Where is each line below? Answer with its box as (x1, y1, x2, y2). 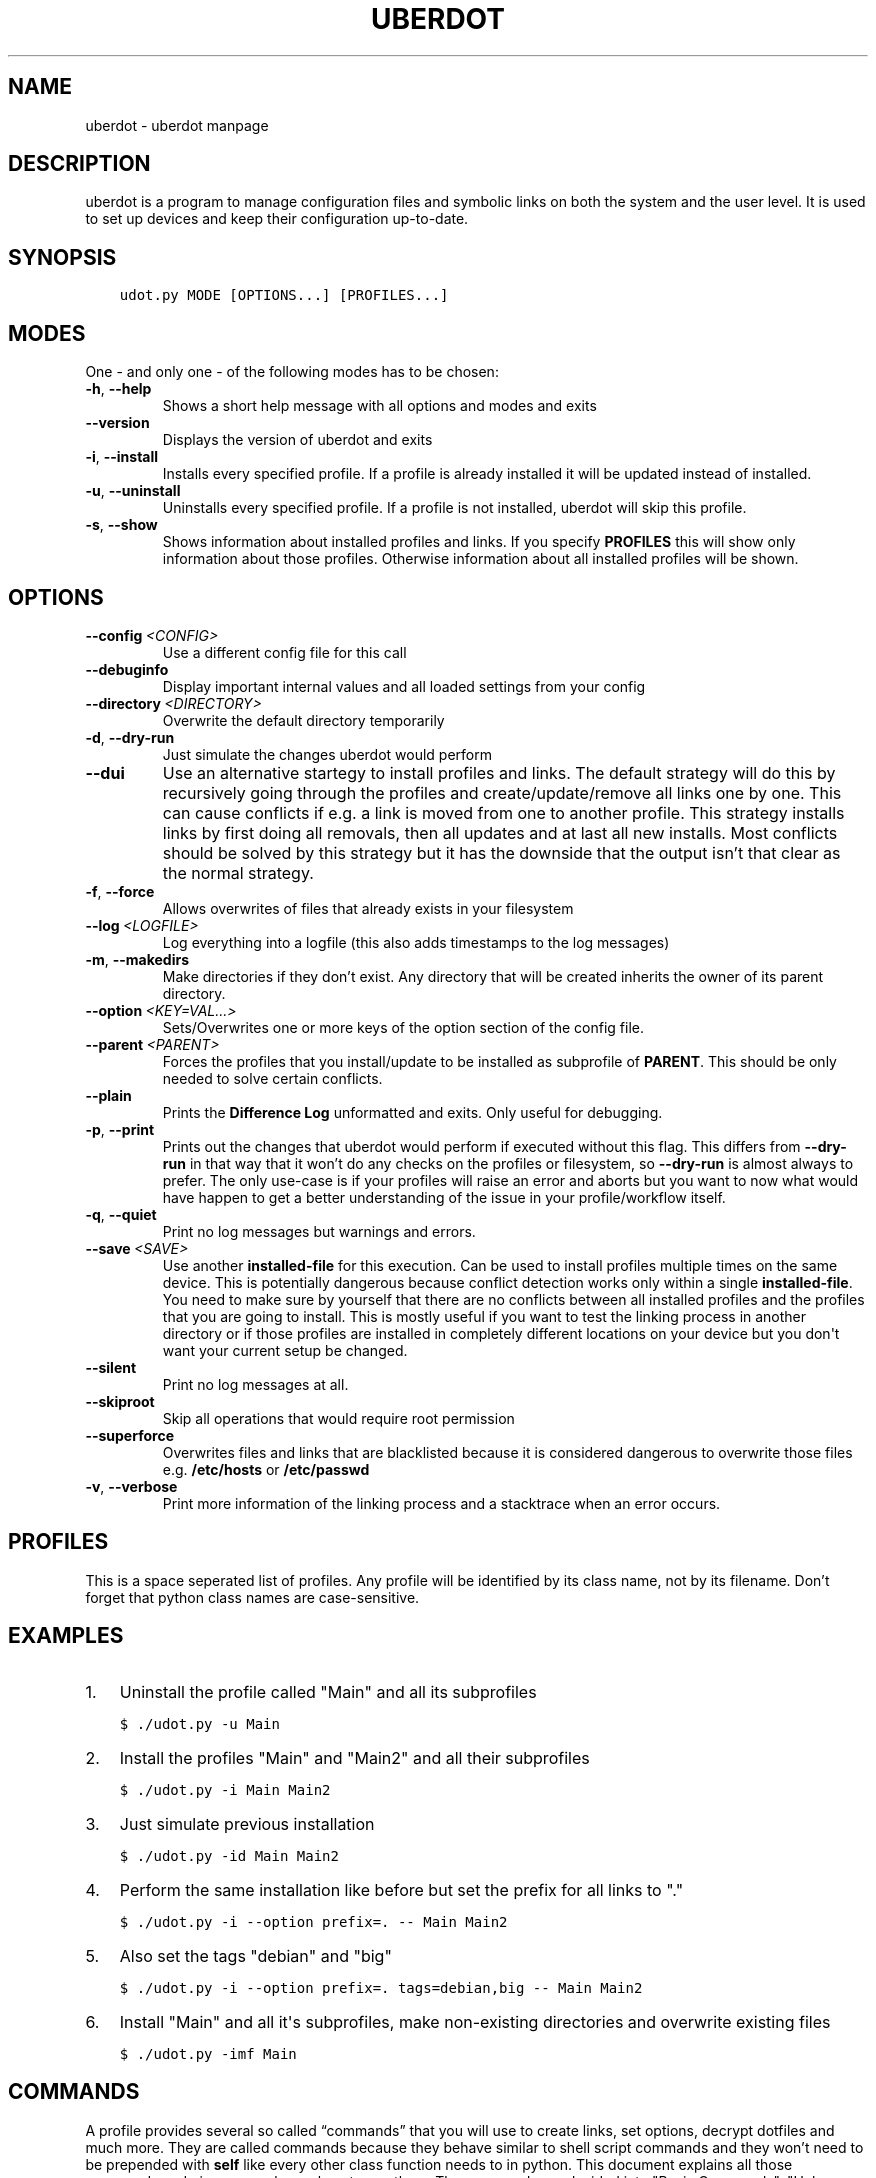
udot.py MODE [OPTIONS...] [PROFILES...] (119, 287, 449, 304)
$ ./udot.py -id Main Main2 (119, 1847, 339, 1864)
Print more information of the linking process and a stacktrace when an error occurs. (162, 1494, 721, 1512)
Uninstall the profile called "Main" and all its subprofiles (119, 1681, 537, 1702)
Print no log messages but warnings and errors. (162, 1222, 476, 1240)
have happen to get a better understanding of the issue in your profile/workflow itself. (162, 1188, 726, 1206)
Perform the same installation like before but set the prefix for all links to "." (119, 1879, 684, 1900)
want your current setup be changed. (162, 1341, 408, 1359)
